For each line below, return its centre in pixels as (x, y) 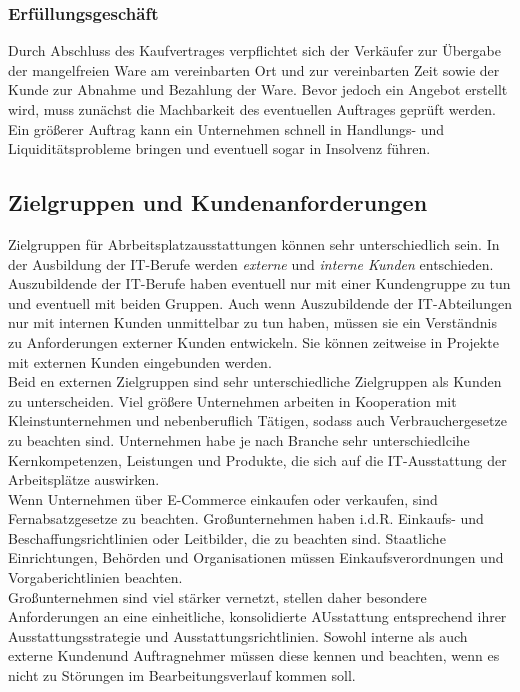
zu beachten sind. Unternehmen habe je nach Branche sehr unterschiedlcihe (239, 439)
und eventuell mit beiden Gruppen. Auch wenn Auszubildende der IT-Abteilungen (260, 302)
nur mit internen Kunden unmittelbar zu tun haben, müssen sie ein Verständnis (253, 322)
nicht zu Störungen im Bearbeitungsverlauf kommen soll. (182, 675)
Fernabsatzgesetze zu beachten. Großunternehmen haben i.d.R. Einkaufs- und (246, 518)
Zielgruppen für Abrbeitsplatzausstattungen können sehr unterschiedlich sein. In (254, 243)
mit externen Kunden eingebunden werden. (140, 361)
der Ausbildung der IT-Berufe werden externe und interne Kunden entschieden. (251, 263)
